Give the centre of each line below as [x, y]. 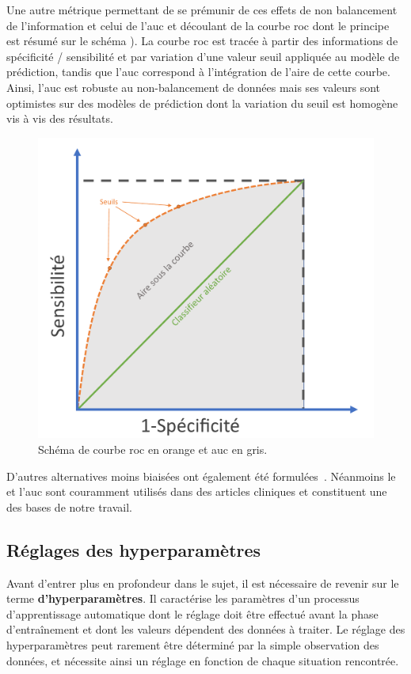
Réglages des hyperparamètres [134, 549]
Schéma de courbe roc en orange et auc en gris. [153, 449]
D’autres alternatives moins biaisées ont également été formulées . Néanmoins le [201, 476]
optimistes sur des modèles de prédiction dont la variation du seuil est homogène [202, 103]
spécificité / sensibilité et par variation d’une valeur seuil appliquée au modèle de [203, 56]
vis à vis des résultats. [60, 118]
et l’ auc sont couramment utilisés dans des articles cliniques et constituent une [197, 491]
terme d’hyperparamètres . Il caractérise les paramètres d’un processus [183, 598]
